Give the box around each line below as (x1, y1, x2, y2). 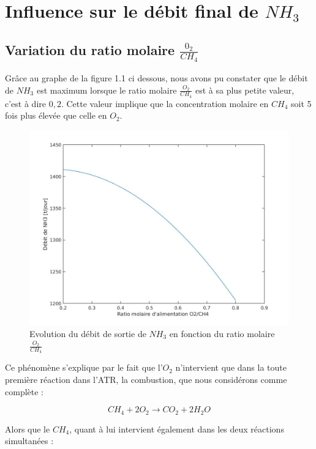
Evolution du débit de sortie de (29, 327, 146, 340)
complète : (5, 385, 43, 398)
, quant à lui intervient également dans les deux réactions (69, 422, 284, 435)
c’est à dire (5, 97, 46, 109)
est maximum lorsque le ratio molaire (36, 83, 177, 96)
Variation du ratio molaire (5, 40, 175, 59)
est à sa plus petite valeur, (195, 83, 295, 96)
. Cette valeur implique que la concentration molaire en (61, 97, 269, 109)
